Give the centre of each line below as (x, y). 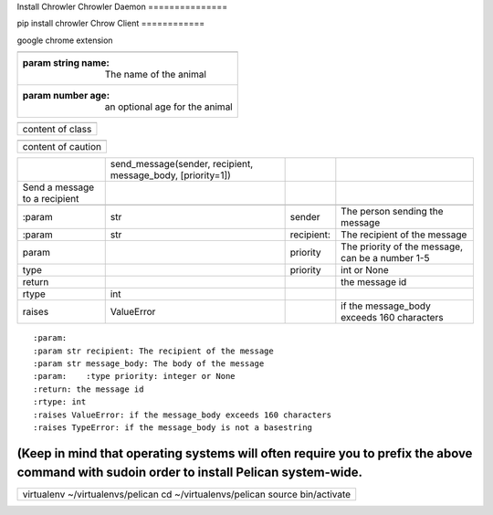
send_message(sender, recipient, (182, 164)
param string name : (66, 63)
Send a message (58, 187)
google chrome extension (65, 40)
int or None (365, 270)
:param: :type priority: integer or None (135, 376)
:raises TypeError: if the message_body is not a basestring (173, 427)
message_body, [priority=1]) (171, 175)
